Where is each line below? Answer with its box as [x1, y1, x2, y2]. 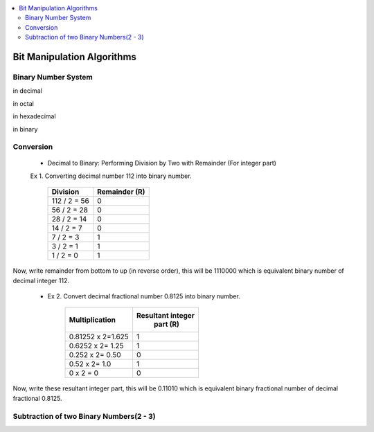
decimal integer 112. [12, 276, 69, 285]
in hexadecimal [12, 112, 56, 120]
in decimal [12, 87, 43, 95]
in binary [12, 125, 38, 133]
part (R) [153, 319, 180, 329]
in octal [12, 99, 34, 107]
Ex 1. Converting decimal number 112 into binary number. [30, 172, 192, 180]
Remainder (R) [97, 187, 145, 197]
